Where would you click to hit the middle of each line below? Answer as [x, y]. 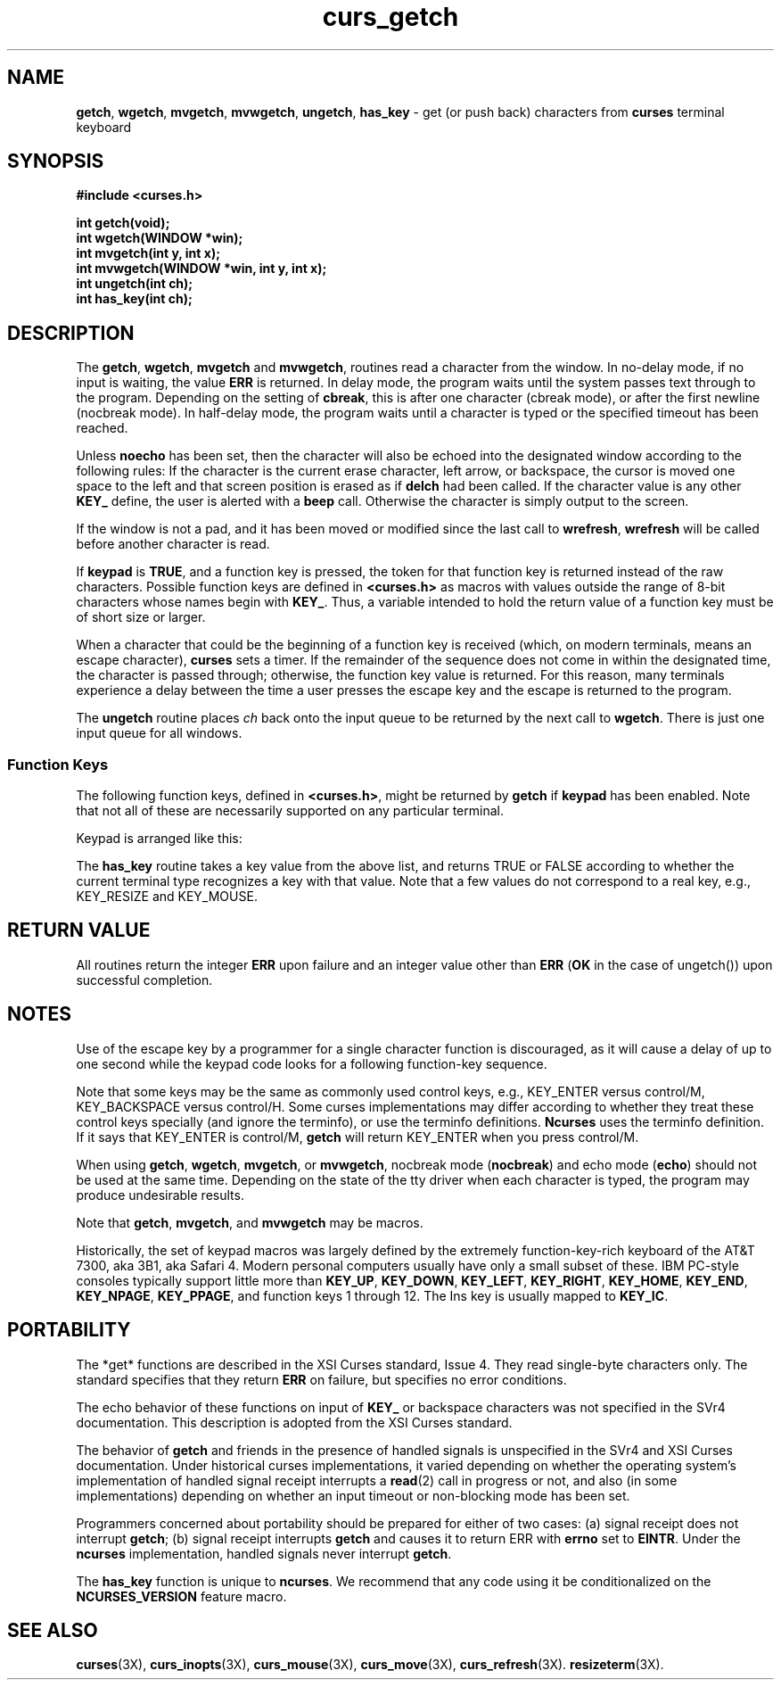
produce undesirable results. [160, 1195]
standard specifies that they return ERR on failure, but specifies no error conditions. [321, 1379]
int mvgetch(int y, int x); [148, 253]
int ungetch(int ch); [135, 284]
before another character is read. [173, 544]
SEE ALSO [53, 1630]
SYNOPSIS [56, 161]
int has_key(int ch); [134, 299]
